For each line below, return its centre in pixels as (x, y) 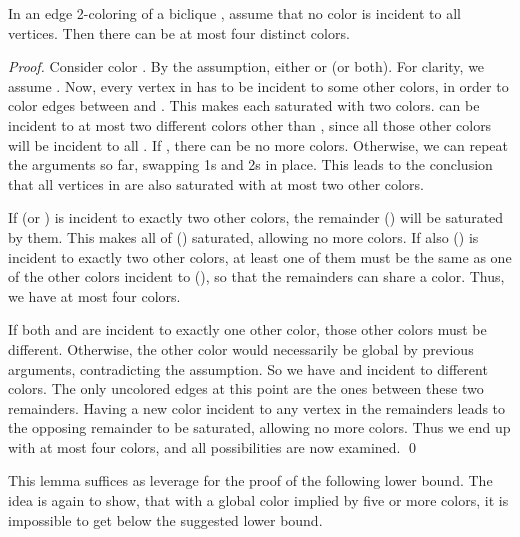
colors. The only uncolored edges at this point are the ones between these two (246, 388)
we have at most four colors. (94, 295)
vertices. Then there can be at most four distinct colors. (179, 32)
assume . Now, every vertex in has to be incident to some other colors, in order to (258, 85)
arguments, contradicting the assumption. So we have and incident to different (248, 368)
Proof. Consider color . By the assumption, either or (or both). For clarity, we (246, 66)
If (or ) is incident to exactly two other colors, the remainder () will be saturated (256, 217)
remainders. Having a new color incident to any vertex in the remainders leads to (257, 407)
